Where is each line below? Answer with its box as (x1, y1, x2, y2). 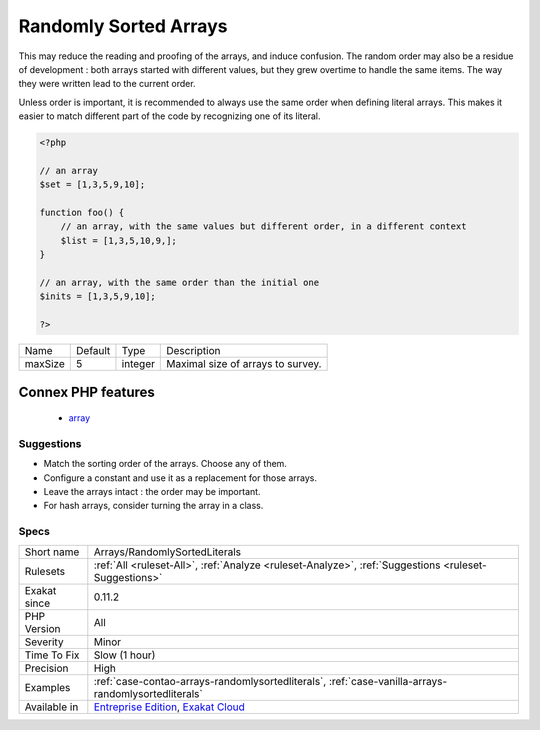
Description (166, 344, 221, 358)
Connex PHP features (18, 383, 155, 400)
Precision (24, 661, 69, 675)
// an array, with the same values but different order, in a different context (60, 221, 467, 232)
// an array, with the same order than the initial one (39, 277, 320, 288)
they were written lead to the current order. (18, 78, 196, 90)
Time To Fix (24, 648, 80, 662)
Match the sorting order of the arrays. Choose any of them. (43, 458, 287, 470)
